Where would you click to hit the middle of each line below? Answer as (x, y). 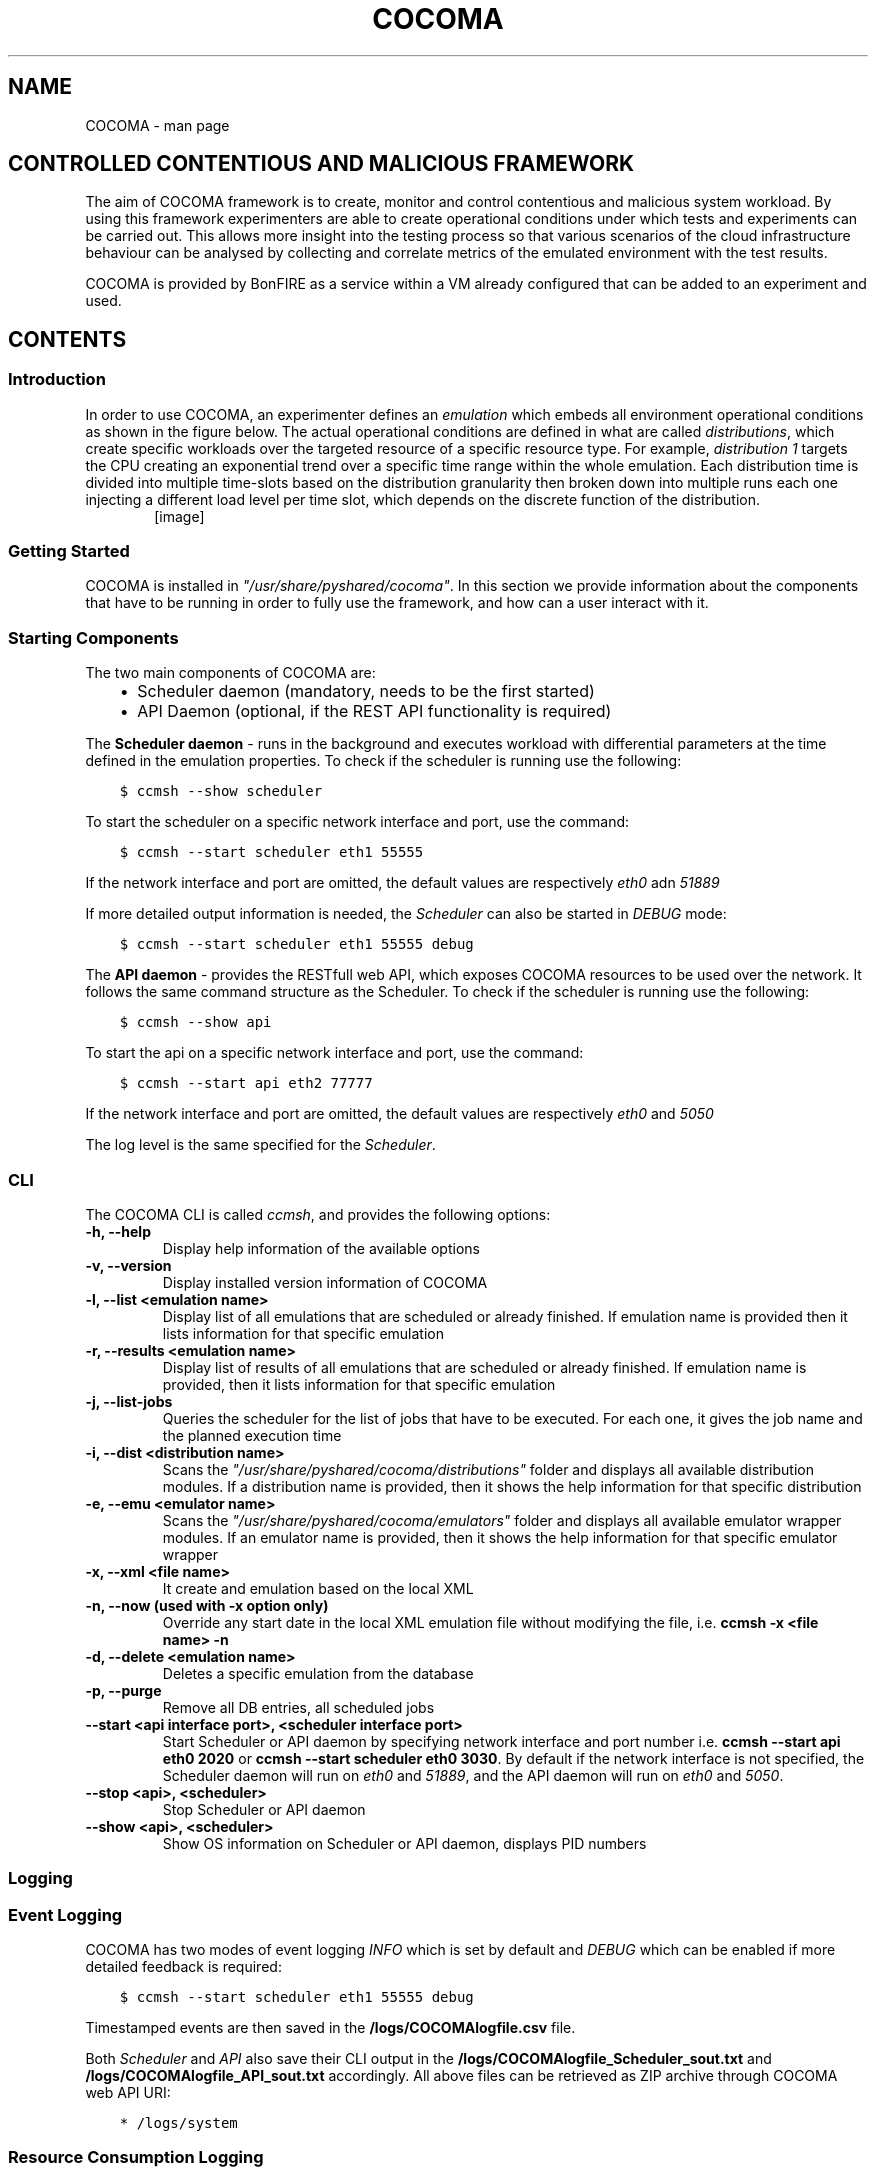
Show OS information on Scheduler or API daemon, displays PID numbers (404, 1843)
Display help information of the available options (321, 1248)
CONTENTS (67, 339)
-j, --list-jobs (129, 1401)
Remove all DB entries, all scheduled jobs (298, 1707)
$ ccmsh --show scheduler (221, 791)
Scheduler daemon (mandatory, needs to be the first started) (366, 691)
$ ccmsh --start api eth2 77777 (246, 1083)
